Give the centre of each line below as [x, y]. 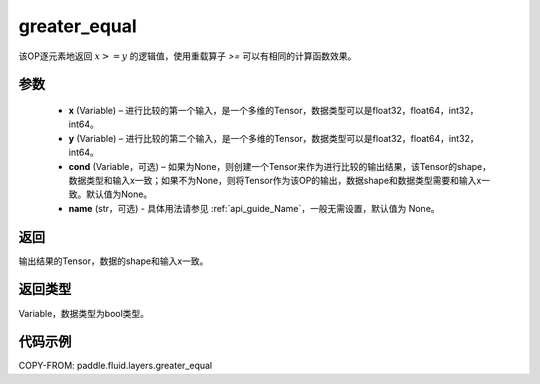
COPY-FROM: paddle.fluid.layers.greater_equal [115, 366]
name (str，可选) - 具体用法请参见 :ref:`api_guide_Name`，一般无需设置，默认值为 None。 [254, 208]
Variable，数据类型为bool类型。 [84, 313]
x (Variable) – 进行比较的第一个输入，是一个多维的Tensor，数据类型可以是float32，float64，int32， [273, 110]
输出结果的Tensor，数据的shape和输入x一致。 [113, 261]
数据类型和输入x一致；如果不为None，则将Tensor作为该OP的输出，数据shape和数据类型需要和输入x [275, 180]
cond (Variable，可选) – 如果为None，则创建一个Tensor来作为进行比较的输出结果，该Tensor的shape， [280, 166]
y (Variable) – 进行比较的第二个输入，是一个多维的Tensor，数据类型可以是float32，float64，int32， [273, 138]
